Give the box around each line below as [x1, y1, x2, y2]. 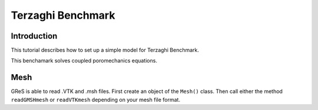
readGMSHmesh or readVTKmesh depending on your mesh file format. [11, 96, 181, 103]
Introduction [11, 31, 58, 41]
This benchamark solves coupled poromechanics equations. [11, 57, 157, 64]
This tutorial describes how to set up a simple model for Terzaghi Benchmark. [11, 47, 200, 54]
